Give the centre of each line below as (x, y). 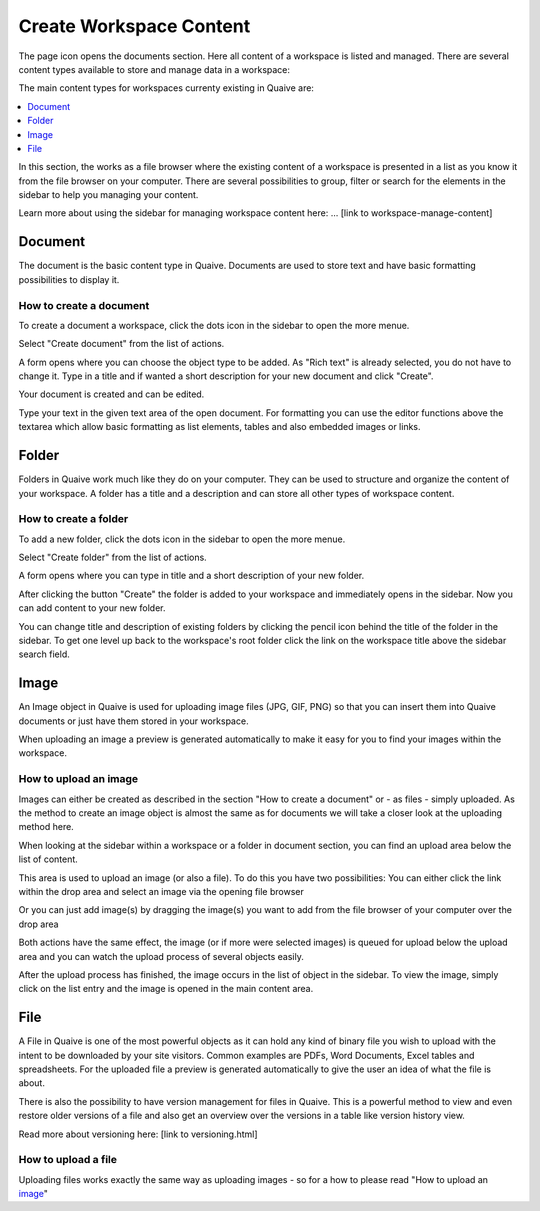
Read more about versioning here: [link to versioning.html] (138, 1134)
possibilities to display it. (69, 279)
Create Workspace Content (134, 26)
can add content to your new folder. (92, 608)
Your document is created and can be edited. (111, 394)
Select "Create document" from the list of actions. (121, 344)
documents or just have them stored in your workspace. (133, 721)
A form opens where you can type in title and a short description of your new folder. (191, 576)
